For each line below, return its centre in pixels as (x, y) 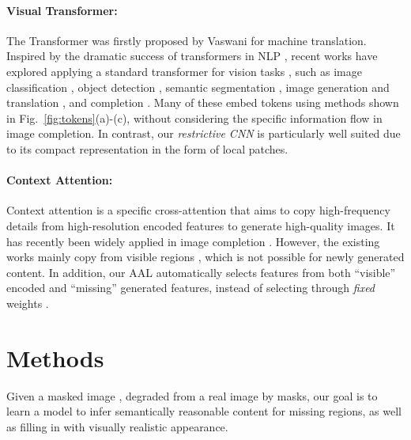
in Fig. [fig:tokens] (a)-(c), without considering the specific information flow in (194, 118)
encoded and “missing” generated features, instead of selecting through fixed (191, 288)
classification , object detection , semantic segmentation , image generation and (198, 87)
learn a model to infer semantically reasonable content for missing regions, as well (204, 411)
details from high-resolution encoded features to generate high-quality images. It (201, 225)
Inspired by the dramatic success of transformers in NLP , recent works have (192, 56)
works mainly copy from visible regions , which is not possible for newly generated (205, 257)
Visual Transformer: (62, 10)
